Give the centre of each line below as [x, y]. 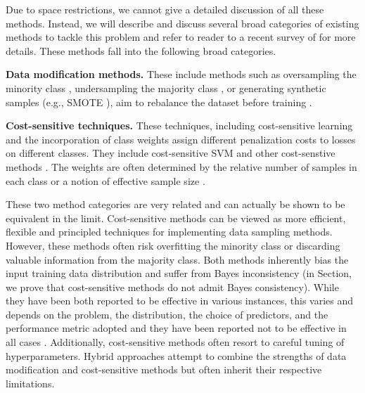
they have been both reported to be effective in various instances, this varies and [180, 301]
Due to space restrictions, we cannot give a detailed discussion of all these [165, 9]
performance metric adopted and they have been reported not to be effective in [176, 328]
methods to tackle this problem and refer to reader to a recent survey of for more [181, 37]
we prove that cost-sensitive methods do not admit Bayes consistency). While [172, 286]
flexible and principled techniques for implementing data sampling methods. [169, 232]
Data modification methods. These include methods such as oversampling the [181, 74]
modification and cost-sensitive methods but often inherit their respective [164, 369]
